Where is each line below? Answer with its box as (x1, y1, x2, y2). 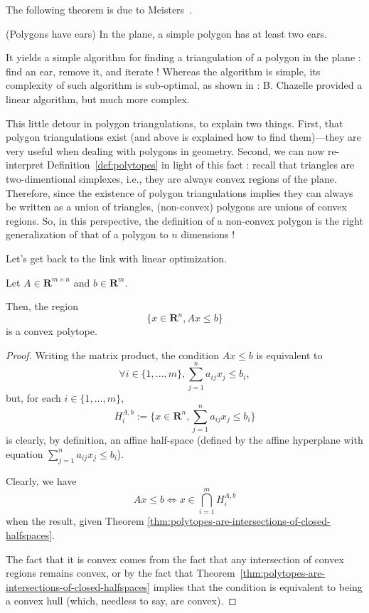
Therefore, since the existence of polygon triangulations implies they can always (6, 185, 353, 200)
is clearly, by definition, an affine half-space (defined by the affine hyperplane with (6, 432, 363, 447)
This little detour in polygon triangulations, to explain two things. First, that (6, 115, 343, 130)
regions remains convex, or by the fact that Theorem (6, 565, 235, 580)
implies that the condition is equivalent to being (153, 579, 363, 594)
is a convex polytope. (6, 324, 97, 339)
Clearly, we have (6, 473, 77, 488)
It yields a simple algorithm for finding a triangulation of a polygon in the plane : (6, 50, 361, 65)
